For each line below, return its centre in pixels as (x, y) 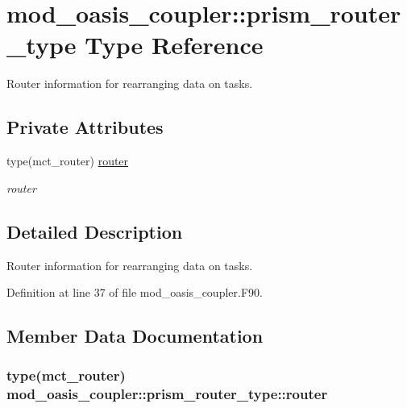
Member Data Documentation (135, 336)
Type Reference (174, 45)
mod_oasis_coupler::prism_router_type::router (167, 394)
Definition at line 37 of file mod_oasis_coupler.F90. (135, 292)
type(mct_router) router (68, 161)
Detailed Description (95, 231)
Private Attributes (85, 127)
